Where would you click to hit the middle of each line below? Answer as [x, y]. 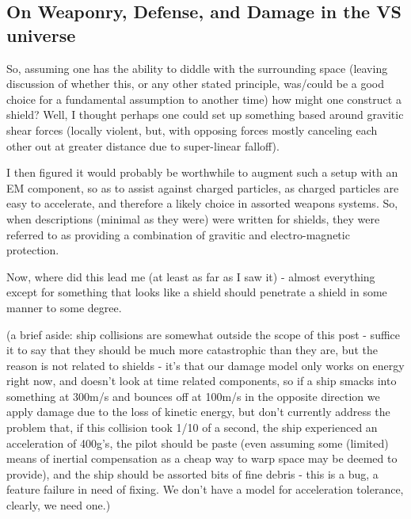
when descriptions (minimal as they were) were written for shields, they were [193, 218]
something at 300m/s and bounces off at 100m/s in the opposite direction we [193, 396]
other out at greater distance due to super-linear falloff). [143, 145]
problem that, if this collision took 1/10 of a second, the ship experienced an [192, 427]
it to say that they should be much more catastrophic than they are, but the [192, 350]
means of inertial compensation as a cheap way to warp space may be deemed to [202, 458]
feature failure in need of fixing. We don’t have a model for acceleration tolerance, [205, 489]
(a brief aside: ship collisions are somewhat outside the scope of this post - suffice [204, 334]
